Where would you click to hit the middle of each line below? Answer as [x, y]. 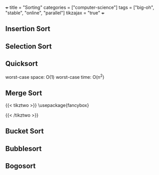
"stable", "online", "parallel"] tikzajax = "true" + [55, 13]
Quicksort [22, 64]
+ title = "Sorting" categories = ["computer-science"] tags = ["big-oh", [80, 7]
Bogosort [21, 166]
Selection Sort [29, 46]
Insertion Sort [28, 29]
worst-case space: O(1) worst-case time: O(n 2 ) [55, 76]
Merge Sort [24, 93]
